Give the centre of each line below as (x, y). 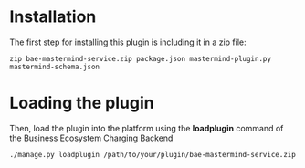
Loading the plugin (82, 103)
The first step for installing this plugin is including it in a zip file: (128, 42)
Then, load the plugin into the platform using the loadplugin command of (147, 128)
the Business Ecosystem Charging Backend (91, 138)
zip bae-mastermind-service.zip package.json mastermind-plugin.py (141, 58)
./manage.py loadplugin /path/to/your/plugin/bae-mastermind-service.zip (153, 154)
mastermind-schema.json (55, 67)
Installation (53, 17)
